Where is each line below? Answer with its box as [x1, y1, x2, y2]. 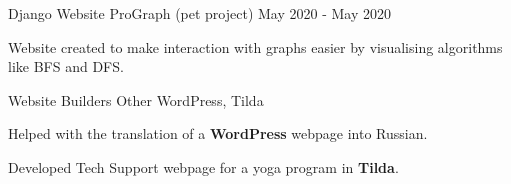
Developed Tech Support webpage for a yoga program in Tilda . [8, 156, 399, 177]
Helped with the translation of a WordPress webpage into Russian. [8, 123, 428, 144]
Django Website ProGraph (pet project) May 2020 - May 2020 [8, 3, 392, 23]
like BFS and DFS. [8, 56, 124, 77]
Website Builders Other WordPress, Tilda [8, 89, 264, 110]
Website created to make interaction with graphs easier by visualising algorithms [8, 36, 503, 57]
